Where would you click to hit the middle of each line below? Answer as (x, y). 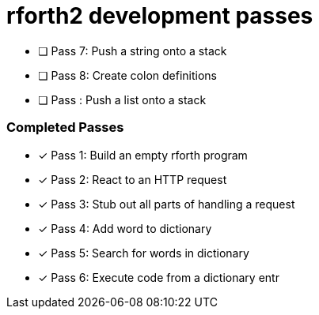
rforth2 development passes (160, 16)
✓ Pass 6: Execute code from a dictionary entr (159, 277)
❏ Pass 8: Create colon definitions (127, 75)
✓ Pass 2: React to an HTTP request (133, 179)
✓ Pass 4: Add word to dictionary (125, 228)
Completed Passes (65, 127)
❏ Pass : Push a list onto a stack (122, 99)
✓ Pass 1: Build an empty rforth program (143, 155)
